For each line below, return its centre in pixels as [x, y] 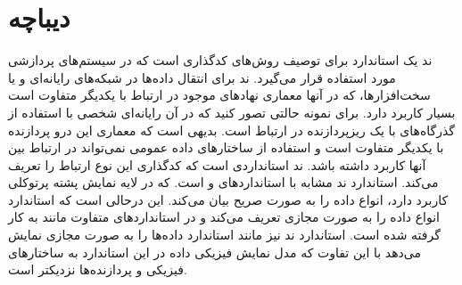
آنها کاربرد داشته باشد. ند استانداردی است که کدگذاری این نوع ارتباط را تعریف [217, 164]
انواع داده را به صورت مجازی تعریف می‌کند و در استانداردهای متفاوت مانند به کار [224, 217]
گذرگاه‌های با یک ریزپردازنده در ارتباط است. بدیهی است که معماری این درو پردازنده [231, 130]
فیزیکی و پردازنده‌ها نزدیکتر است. [98, 269]
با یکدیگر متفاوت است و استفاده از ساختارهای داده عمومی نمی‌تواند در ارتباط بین [226, 147]
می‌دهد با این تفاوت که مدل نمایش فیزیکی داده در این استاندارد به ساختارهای [214, 252]
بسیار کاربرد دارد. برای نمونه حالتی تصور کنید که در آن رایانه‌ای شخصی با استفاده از [232, 112]
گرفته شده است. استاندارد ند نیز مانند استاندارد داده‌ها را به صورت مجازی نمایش [224, 235]
